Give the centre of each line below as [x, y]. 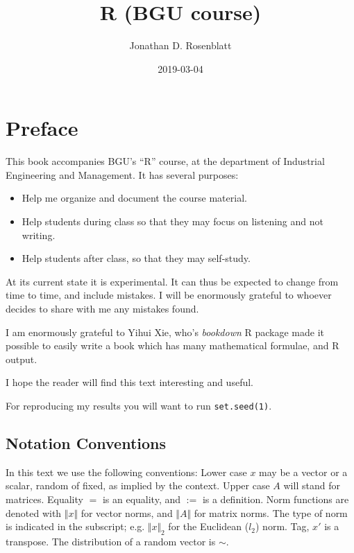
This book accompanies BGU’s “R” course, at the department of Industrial [165, 161]
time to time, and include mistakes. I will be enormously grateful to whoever [169, 295]
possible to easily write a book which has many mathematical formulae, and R [172, 345]
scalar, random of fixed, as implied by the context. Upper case [138, 485]
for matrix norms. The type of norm [271, 512]
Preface [42, 128]
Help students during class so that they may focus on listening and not [172, 221]
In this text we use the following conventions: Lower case [126, 472]
